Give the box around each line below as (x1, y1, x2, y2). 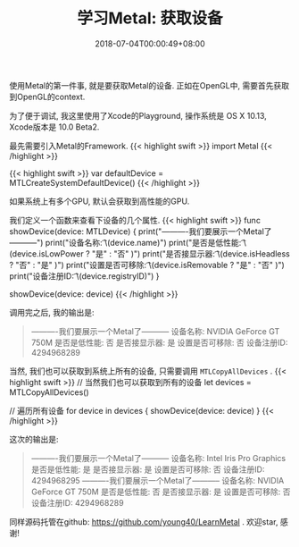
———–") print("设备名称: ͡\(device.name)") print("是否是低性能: (9, 237, 242, 248)
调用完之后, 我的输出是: (9, 307, 96, 317)
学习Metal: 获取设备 (77, 8, 223, 29)
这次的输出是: (9, 433, 60, 444)
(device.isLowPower (9, 248, 84, 259)
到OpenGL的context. (9, 91, 86, 102)
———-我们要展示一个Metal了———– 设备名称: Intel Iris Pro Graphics (30, 452, 287, 463)
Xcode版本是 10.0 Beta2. (9, 122, 100, 132)
